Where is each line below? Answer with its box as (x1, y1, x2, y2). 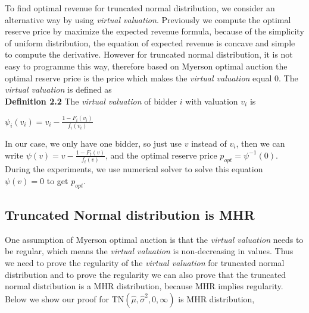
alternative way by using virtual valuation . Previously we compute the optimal (5, 13, 291, 26)
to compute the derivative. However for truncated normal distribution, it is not (5, 48, 293, 61)
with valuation (185, 94, 238, 107)
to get (46, 174, 68, 186)
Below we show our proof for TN (5, 292, 124, 305)
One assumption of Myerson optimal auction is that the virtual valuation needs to (5, 233, 304, 245)
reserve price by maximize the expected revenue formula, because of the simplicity (5, 25, 304, 37)
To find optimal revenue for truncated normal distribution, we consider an (5, 2, 275, 14)
